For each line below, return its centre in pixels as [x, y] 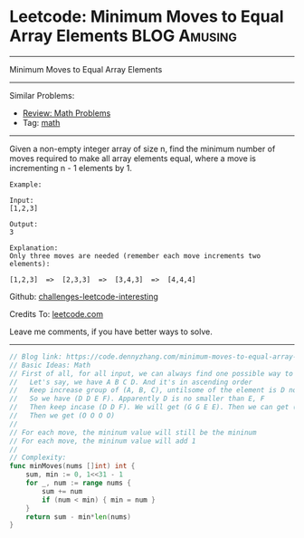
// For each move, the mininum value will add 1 [103, 441]
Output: [24, 224]
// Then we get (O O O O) [62, 416]
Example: [26, 184]
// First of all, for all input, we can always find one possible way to [152, 373]
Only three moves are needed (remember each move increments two [135, 255]
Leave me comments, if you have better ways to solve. [111, 331]
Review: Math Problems [66, 113]
